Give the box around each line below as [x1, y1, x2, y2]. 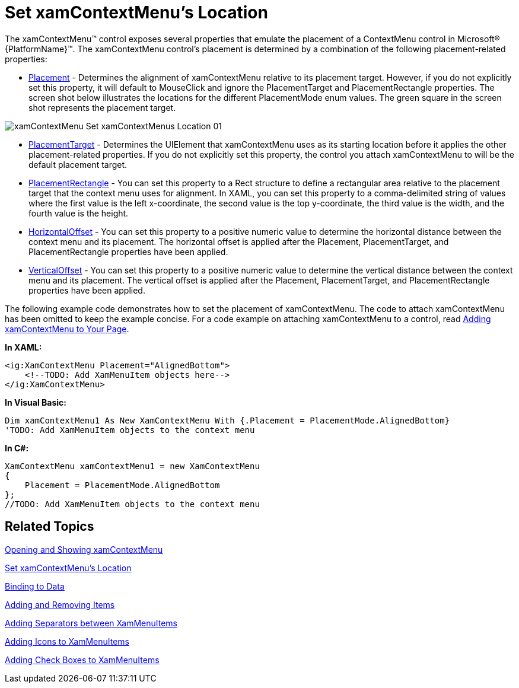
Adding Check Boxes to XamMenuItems [5, 654, 160, 665]
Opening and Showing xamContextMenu [5, 544, 163, 555]
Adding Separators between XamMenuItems [5, 617, 177, 628]
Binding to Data [5, 581, 65, 591]
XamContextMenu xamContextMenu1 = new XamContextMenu [5, 461, 260, 471]
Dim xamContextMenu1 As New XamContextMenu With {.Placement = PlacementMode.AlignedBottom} [5, 415, 450, 425]
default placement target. [28, 159, 128, 170]
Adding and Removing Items [5, 599, 115, 610]
